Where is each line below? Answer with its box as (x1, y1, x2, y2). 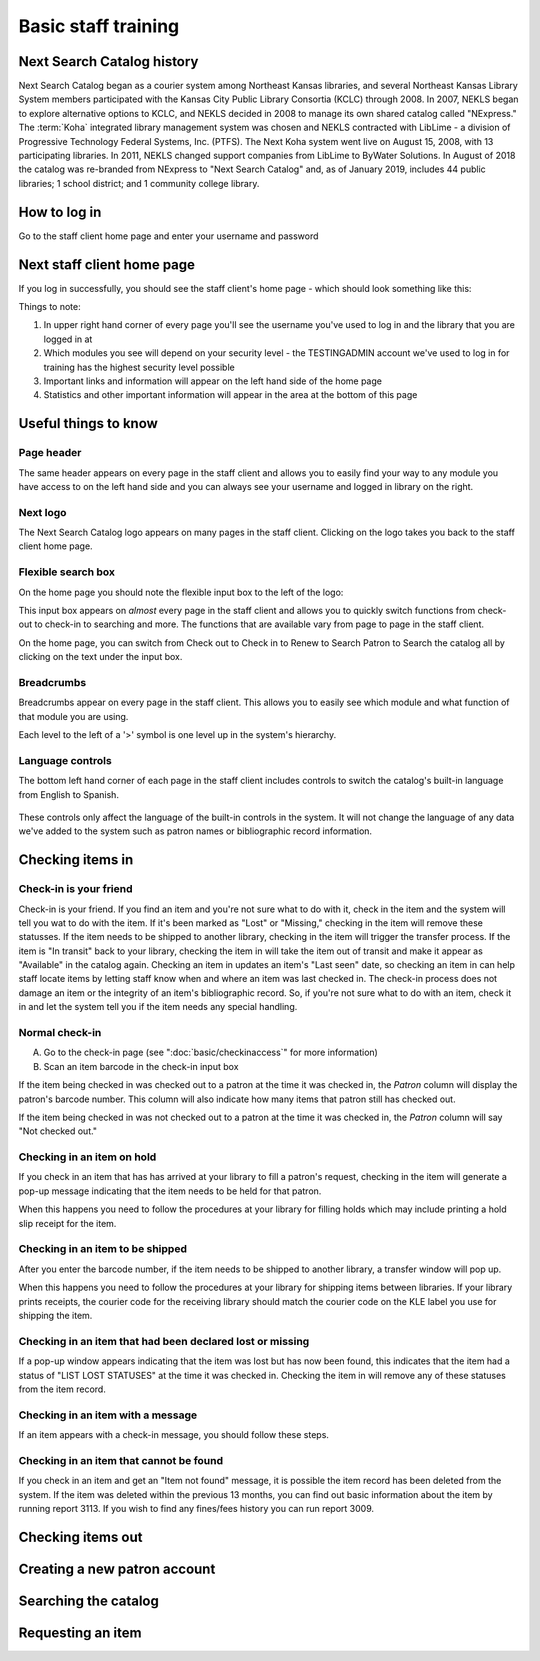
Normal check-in (18, 1026, 102, 1040)
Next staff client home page (18, 256, 195, 273)
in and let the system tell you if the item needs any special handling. (18, 1001, 298, 1013)
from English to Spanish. (18, 788, 120, 800)
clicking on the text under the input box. (18, 651, 183, 663)
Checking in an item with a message (18, 1408, 198, 1422)
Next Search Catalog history (18, 53, 199, 70)
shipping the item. (18, 1309, 93, 1321)
